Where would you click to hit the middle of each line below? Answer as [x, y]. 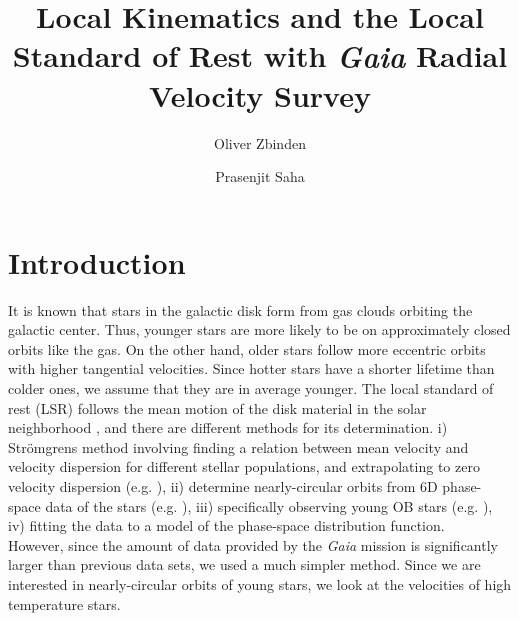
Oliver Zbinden [260, 142]
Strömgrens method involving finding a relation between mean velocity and [238, 446]
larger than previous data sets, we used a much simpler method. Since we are [244, 564]
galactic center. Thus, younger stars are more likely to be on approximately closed [259, 329]
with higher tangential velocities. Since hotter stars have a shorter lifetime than [251, 368]
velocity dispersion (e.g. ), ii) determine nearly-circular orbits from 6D [223, 485]
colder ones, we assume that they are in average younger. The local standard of [251, 388]
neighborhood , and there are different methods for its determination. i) [228, 427]
